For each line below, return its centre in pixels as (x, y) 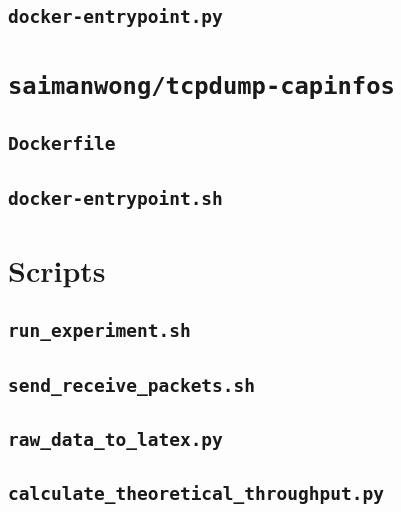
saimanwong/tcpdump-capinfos (201, 85)
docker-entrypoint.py (115, 17)
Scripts (57, 269)
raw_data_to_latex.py (115, 440)
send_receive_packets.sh (132, 385)
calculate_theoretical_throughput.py (196, 494)
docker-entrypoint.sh (115, 198)
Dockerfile (62, 144)
